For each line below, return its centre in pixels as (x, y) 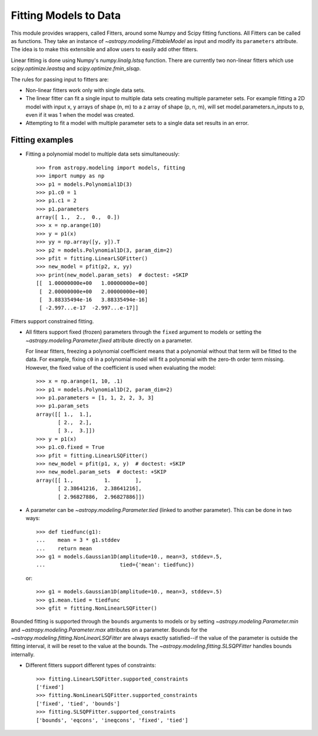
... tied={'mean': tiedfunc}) (115, 565)
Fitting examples (42, 140)
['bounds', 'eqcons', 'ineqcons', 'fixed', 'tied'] (112, 720)
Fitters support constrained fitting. (52, 321)
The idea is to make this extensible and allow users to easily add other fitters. (105, 50)
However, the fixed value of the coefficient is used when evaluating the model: (121, 367)
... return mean (64, 548)
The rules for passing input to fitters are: (60, 79)
